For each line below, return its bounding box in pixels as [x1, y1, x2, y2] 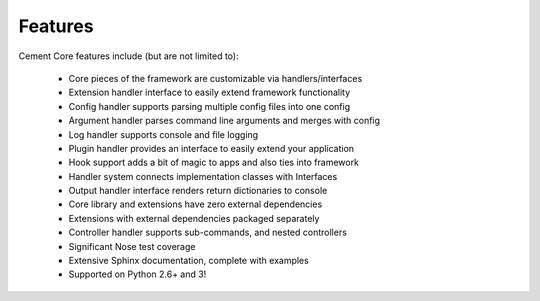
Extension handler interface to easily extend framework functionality [68, 86, 351, 99]
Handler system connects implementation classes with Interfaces [68, 170, 338, 182]
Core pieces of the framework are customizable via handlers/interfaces [68, 72, 363, 84]
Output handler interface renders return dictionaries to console [68, 185, 328, 197]
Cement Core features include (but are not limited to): [18, 50, 239, 62]
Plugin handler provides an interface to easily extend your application [68, 142, 355, 154]
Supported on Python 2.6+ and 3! [68, 268, 207, 280]
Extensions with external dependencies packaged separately [68, 212, 320, 224]
